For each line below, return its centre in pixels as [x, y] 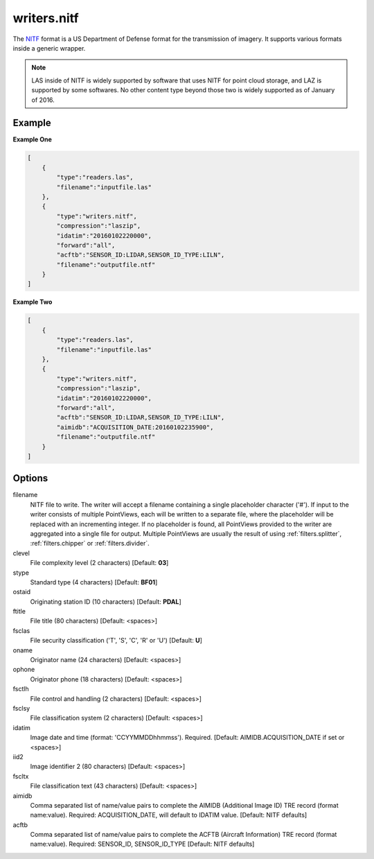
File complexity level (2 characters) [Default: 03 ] [99, 563]
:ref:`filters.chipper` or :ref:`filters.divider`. [90, 544]
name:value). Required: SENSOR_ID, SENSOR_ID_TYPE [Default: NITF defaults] [142, 844]
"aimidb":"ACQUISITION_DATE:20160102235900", [135, 427]
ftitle [19, 611]
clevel [21, 553]
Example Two [33, 302]
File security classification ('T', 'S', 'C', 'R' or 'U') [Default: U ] [116, 641]
